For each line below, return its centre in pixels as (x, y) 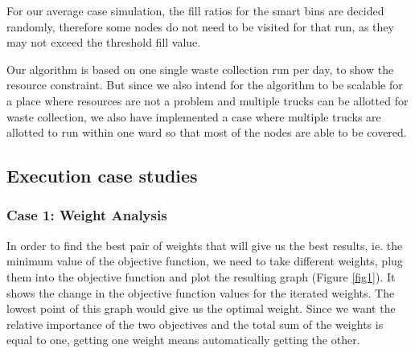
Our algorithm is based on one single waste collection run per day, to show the (200, 69)
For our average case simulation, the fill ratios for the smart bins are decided (195, 10)
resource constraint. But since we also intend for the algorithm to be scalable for (205, 85)
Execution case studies (102, 176)
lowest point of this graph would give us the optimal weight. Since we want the (201, 308)
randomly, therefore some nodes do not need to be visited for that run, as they (200, 26)
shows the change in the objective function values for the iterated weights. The (201, 292)
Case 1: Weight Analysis (87, 215)
